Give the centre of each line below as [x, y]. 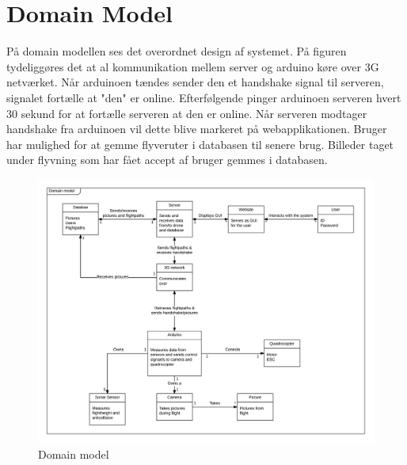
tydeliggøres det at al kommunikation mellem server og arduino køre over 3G [193, 66]
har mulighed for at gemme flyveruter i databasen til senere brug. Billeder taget [200, 144]
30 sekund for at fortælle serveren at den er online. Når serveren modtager [187, 113]
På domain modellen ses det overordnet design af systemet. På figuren [177, 51]
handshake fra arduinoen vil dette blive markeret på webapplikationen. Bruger [197, 129]
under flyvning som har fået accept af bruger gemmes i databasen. [167, 160]
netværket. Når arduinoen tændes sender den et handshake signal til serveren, [195, 82]
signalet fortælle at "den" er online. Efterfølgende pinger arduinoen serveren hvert [204, 97]
